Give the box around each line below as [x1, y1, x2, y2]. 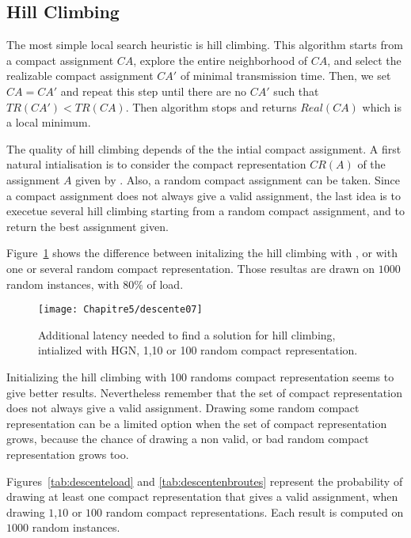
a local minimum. [6, 114, 91, 131]
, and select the [327, 51, 401, 68]
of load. [147, 275, 184, 292]
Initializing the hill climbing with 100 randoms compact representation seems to [6, 368, 394, 385]
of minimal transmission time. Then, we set [180, 67, 391, 84]
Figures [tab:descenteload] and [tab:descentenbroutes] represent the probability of [6, 472, 403, 489]
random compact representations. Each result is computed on [105, 503, 404, 520]
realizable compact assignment [6, 67, 154, 84]
